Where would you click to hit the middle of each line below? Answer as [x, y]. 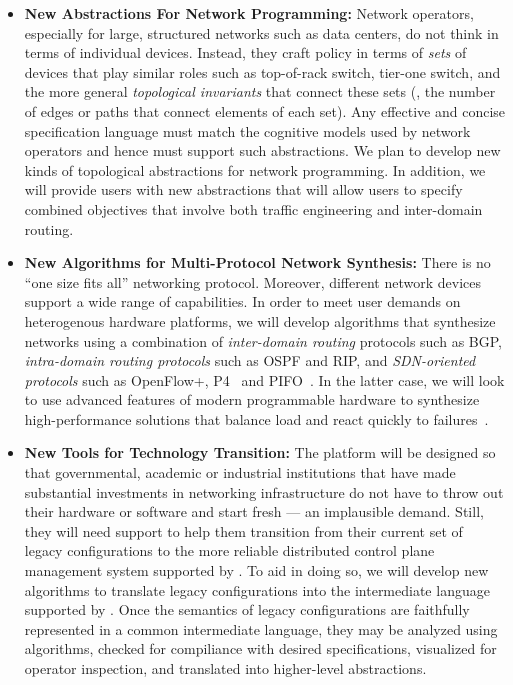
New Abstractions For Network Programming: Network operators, [249, 13]
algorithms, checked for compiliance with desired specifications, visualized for [260, 648]
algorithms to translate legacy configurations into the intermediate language [257, 589]
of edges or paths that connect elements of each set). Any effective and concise [265, 110]
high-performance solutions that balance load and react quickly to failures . [256, 418]
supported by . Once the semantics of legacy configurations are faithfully [247, 609]
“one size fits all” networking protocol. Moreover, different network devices [252, 281]
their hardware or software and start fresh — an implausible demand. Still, [254, 511]
